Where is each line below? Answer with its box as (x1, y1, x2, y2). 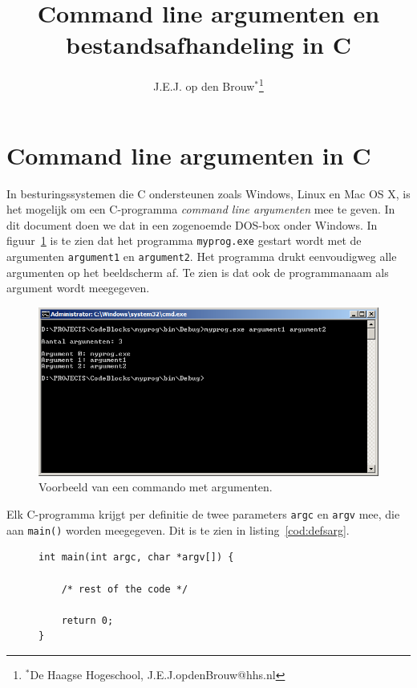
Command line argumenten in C (6, 138, 371, 171)
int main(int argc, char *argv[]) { (38, 552, 234, 564)
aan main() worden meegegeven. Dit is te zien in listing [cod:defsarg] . (6, 521, 350, 538)
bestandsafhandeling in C (66, 28, 351, 61)
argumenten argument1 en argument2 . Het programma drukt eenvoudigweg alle (6, 247, 397, 264)
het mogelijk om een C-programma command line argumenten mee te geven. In (6, 201, 395, 218)
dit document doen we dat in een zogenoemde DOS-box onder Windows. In (6, 216, 378, 233)
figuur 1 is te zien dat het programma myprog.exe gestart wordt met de (6, 232, 362, 249)
